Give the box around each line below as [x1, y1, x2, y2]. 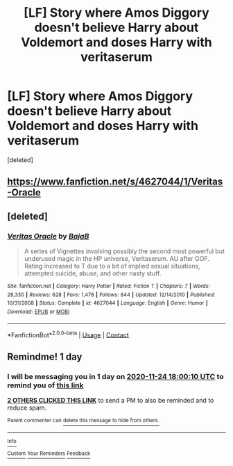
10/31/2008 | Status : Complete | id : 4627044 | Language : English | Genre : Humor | [7, 300, 208, 307]
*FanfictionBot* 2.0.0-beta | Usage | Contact [7, 329, 130, 339]
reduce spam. [7, 403, 47, 412]
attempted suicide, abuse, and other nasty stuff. [24, 269, 162, 278]
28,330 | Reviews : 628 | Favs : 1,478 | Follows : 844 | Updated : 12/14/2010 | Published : [7, 291, 216, 298]
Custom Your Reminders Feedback [7, 450, 91, 457]
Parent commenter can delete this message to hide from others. [7, 417, 159, 424]
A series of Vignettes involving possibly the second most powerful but [24, 247, 225, 255]
